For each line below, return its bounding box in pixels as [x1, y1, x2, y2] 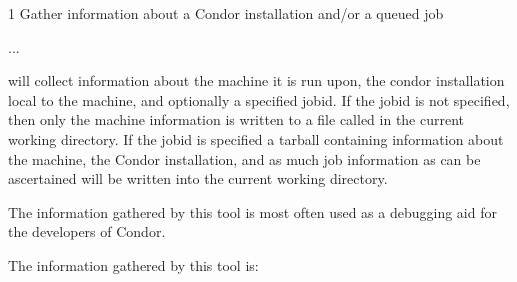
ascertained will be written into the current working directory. [8, 168, 388, 189]
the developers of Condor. [8, 221, 166, 242]
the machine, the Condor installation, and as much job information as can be [8, 148, 481, 169]
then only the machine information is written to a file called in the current [8, 109, 465, 130]
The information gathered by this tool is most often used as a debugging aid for [8, 201, 497, 222]
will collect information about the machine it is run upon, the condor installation [8, 70, 505, 91]
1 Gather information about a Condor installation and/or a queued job [8, 3, 444, 23]
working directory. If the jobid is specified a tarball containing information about [8, 128, 504, 149]
